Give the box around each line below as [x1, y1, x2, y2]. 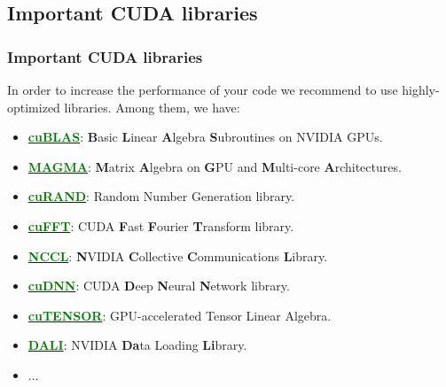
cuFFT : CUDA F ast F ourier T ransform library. [27, 216, 294, 235]
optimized [7, 97, 60, 116]
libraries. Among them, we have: [64, 97, 240, 116]
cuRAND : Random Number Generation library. [27, 187, 295, 205]
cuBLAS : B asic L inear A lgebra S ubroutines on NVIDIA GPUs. [27, 128, 383, 146]
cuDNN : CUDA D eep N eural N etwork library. [27, 276, 290, 295]
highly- [402, 81, 440, 98]
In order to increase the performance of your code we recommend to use [7, 81, 398, 98]
